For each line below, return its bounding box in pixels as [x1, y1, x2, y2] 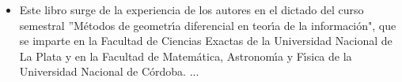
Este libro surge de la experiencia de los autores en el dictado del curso [19, 2, 364, 17]
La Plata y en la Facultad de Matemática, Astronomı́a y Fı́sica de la [19, 47, 352, 64]
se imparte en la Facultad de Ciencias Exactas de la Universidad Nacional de [19, 32, 393, 49]
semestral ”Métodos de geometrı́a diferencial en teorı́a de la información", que [19, 17, 396, 33]
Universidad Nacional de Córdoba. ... [19, 63, 199, 80]
